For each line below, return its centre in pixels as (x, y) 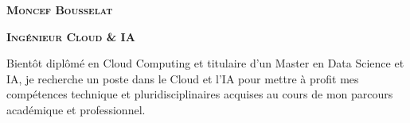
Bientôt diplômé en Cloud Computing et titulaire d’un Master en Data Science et (205, 63)
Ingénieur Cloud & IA (71, 36)
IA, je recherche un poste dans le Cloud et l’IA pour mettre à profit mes (183, 78)
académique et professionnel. (76, 109)
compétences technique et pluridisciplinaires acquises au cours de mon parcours (200, 94)
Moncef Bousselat (60, 10)
